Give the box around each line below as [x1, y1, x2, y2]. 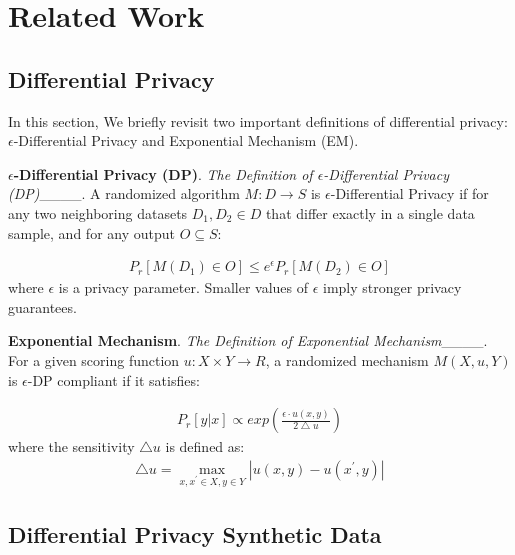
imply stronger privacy [323, 277, 462, 298]
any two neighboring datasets [8, 202, 188, 223]
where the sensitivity [8, 436, 135, 457]
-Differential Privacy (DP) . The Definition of [13, 163, 313, 184]
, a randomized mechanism [265, 349, 429, 370]
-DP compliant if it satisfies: [27, 369, 200, 390]
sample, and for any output [8, 222, 175, 243]
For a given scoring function [8, 349, 180, 370]
